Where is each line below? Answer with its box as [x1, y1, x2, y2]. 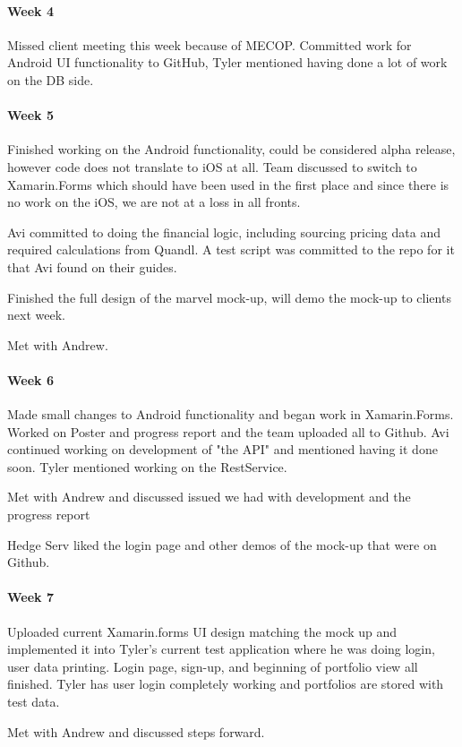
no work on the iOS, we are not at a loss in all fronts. [7, 193, 301, 211]
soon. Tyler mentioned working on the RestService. [7, 457, 287, 476]
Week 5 [7, 106, 54, 124]
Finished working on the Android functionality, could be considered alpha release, [7, 140, 456, 159]
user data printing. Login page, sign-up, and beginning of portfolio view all [7, 657, 418, 675]
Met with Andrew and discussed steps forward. [7, 722, 265, 741]
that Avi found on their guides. [7, 257, 177, 276]
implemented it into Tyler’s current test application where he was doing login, [7, 640, 435, 658]
